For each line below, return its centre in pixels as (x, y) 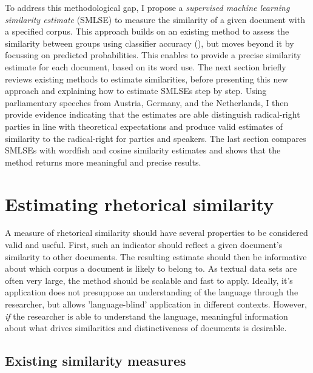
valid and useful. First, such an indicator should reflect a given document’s (144, 245)
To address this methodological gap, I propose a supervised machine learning (147, 7)
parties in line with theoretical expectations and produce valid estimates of (144, 126)
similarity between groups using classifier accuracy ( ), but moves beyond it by (150, 43)
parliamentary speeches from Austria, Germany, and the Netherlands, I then (147, 102)
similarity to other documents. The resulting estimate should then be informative (156, 256)
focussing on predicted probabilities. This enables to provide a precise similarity (153, 55)
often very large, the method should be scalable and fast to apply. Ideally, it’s (149, 280)
